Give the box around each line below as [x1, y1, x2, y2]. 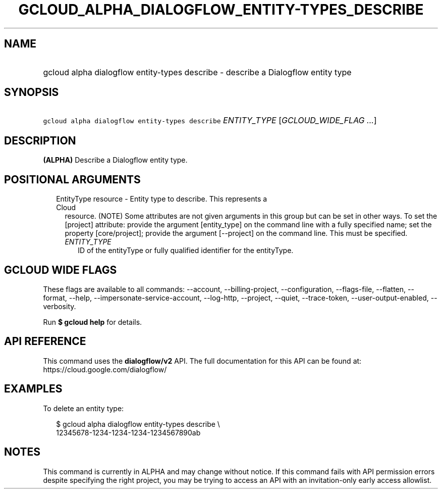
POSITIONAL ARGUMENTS [4, 173, 141, 186]
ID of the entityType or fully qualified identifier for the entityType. [78, 246, 294, 255]
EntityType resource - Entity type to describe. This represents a [56, 194, 267, 204]
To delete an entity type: [43, 404, 124, 413]
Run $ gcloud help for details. [43, 317, 142, 326]
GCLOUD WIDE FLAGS [4, 263, 117, 276]
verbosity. [43, 302, 76, 311]
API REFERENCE [4, 335, 86, 348]
